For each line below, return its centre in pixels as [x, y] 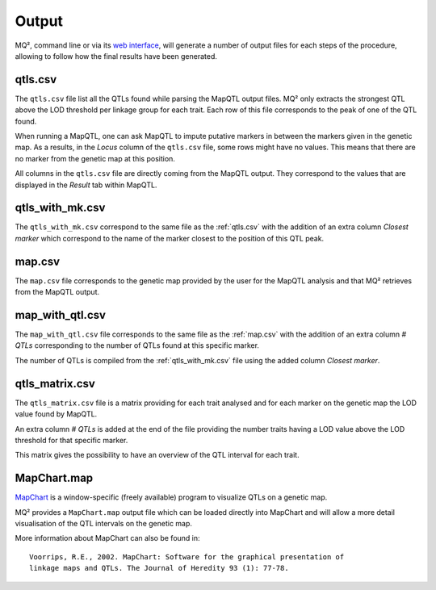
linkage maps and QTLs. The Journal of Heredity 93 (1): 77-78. [159, 568]
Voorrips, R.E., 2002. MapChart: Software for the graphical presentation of [187, 557]
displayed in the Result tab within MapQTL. [86, 185]
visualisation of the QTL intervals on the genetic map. [104, 524]
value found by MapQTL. [56, 414]
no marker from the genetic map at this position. [95, 158]
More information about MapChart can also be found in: [108, 538]
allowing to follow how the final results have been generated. [116, 56]
